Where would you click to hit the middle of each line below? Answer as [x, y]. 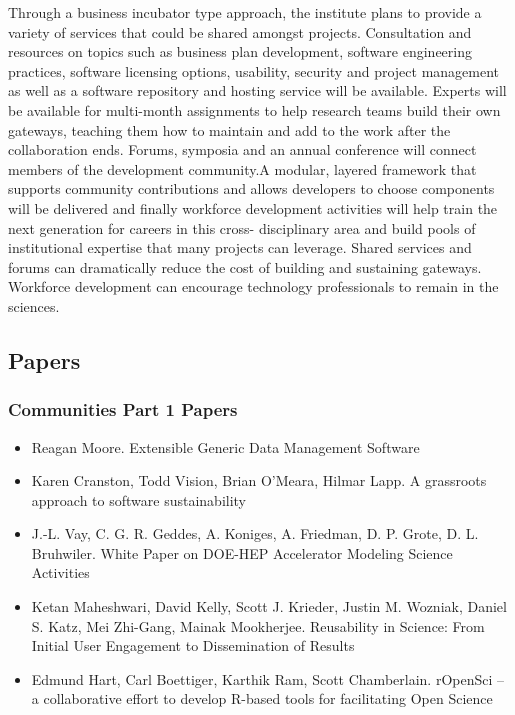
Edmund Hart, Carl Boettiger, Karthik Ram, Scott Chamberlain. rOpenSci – [268, 678]
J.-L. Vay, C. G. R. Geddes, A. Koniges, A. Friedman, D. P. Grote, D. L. [255, 533]
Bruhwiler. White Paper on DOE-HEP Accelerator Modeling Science [242, 552]
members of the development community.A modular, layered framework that [242, 168]
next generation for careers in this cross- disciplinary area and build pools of [242, 227]
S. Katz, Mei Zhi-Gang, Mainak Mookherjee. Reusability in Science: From [258, 625]
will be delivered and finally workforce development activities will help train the [253, 207]
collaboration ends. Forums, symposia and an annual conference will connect [242, 149]
